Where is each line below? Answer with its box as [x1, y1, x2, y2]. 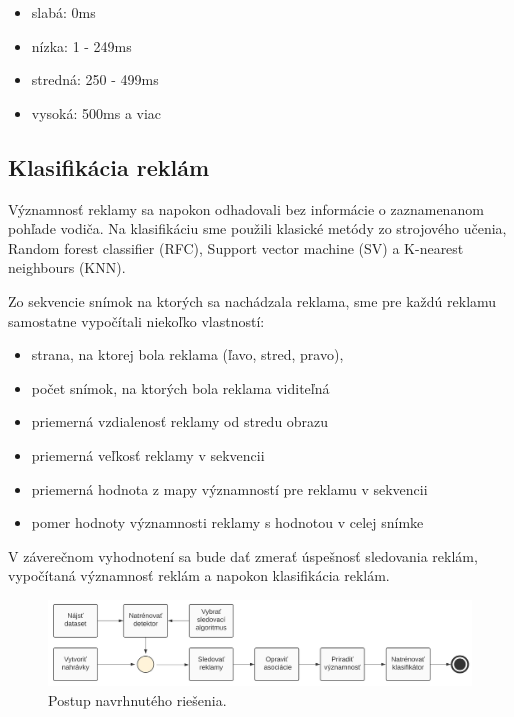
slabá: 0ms [31, 2, 96, 22]
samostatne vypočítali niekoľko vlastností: [8, 310, 265, 331]
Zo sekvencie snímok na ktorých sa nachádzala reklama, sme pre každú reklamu [8, 290, 497, 311]
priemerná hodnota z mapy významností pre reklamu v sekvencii [31, 478, 428, 499]
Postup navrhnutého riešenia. [48, 690, 227, 711]
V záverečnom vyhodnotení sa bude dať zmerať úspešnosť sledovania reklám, [8, 545, 478, 566]
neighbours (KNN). [8, 257, 126, 278]
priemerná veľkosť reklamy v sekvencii [31, 444, 265, 465]
